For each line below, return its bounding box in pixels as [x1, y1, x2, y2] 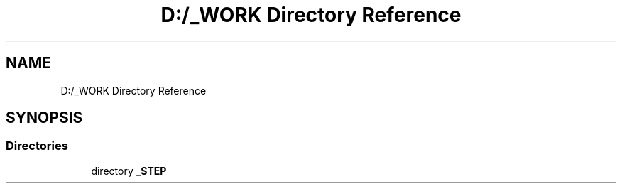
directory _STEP [91, 164, 167, 177]
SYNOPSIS [6, 109, 83, 127]
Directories [6, 139, 68, 153]
